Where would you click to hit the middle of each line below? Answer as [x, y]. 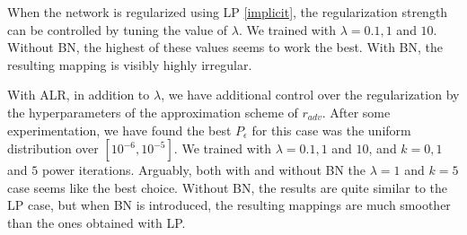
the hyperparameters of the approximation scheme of [153, 112]
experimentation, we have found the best [119, 130]
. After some [356, 112]
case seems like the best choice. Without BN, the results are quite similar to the [227, 187]
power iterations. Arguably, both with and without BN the [204, 170]
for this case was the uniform [331, 130]
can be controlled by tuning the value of [118, 29]
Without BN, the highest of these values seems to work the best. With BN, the [225, 47]
